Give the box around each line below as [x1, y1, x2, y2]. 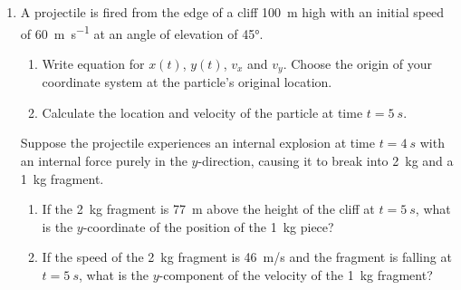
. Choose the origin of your [283, 53, 432, 72]
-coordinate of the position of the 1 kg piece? [82, 217, 334, 236]
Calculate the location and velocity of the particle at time [42, 102, 363, 121]
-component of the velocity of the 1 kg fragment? [158, 266, 433, 285]
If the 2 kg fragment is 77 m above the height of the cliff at [42, 199, 375, 218]
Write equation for [42, 53, 145, 72]
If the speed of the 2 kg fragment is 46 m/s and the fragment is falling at [42, 247, 452, 266]
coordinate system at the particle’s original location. [42, 72, 332, 92]
